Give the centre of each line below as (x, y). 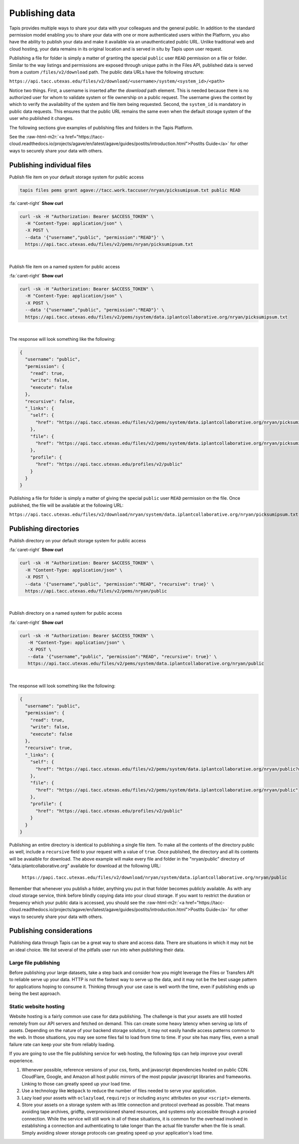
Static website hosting (37, 1006)
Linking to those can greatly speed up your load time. (76, 1084)
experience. (21, 1061)
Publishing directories (44, 529)
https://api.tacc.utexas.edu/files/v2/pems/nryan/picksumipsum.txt (109, 244)
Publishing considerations (51, 931)
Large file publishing (35, 963)
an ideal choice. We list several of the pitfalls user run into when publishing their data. (97, 950)
